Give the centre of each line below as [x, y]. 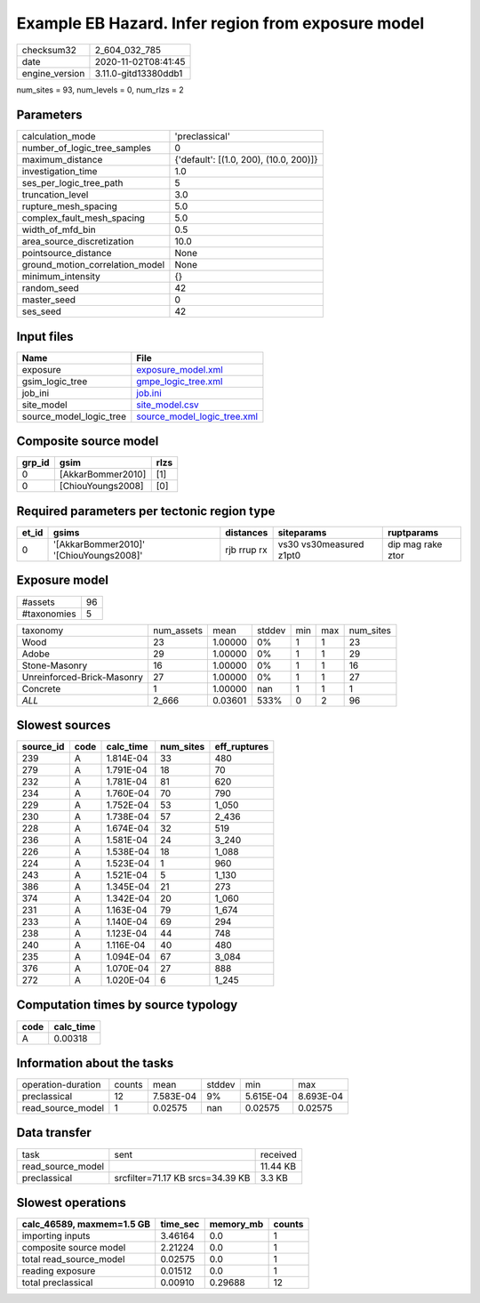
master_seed [48, 300]
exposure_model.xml [180, 369]
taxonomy [43, 630]
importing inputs [56, 1236]
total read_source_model [73, 1259]
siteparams [302, 532]
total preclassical [57, 1283]
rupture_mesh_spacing [69, 206]
